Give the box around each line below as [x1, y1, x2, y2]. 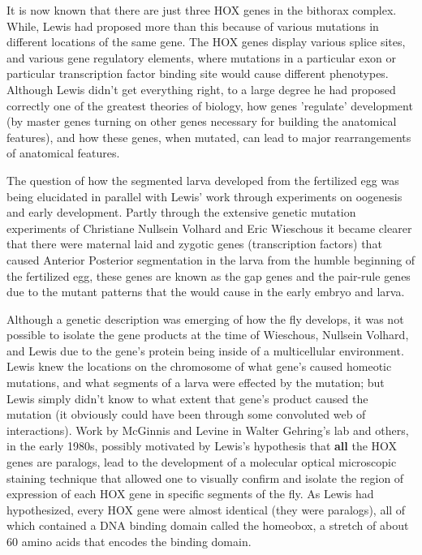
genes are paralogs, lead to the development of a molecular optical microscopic [6, 454, 397, 471]
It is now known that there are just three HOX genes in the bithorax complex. [6, 2, 397, 18]
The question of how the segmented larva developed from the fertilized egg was [6, 171, 399, 188]
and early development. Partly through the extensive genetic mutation [6, 204, 356, 221]
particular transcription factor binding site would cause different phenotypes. [6, 65, 389, 82]
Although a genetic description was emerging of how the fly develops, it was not [6, 310, 404, 327]
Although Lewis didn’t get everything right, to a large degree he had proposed [6, 80, 396, 97]
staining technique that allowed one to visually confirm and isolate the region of [6, 469, 404, 486]
